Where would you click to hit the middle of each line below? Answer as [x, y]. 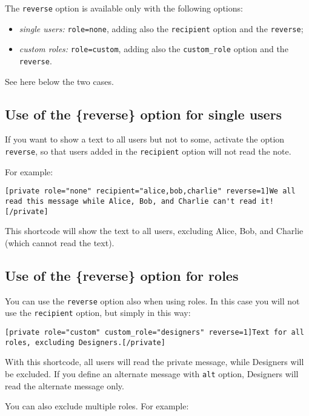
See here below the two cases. [59, 81]
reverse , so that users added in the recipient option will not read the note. [148, 151]
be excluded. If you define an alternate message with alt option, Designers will [152, 373]
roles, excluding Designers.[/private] [85, 342]
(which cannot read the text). [60, 242]
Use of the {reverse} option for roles [122, 275]
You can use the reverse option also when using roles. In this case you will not [152, 300]
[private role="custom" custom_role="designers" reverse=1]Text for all [154, 332]
